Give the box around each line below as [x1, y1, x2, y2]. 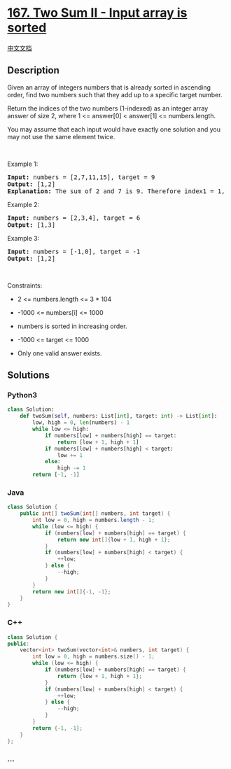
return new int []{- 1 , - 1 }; [32, 588, 111, 595]
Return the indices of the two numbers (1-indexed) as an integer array [7, 104, 209, 113]
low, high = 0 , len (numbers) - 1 [32, 419, 130, 426]
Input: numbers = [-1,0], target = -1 [7, 247, 141, 255]
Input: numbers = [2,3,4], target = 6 [7, 213, 141, 222]
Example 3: [7, 234, 40, 242]
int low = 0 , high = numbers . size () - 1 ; [32, 653, 155, 661]
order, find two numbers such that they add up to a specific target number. [7, 90, 223, 99]
